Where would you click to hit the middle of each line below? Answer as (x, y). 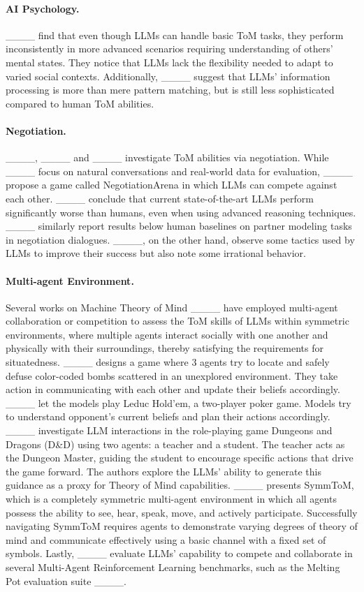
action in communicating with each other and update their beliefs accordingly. (173, 389)
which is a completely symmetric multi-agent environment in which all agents (171, 499)
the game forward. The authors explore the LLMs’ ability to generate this (163, 471)
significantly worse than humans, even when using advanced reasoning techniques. (181, 212)
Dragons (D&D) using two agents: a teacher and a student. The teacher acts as (175, 444)
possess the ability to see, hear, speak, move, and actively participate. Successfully (182, 512)
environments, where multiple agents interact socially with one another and (167, 334)
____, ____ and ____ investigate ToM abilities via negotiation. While (167, 157)
